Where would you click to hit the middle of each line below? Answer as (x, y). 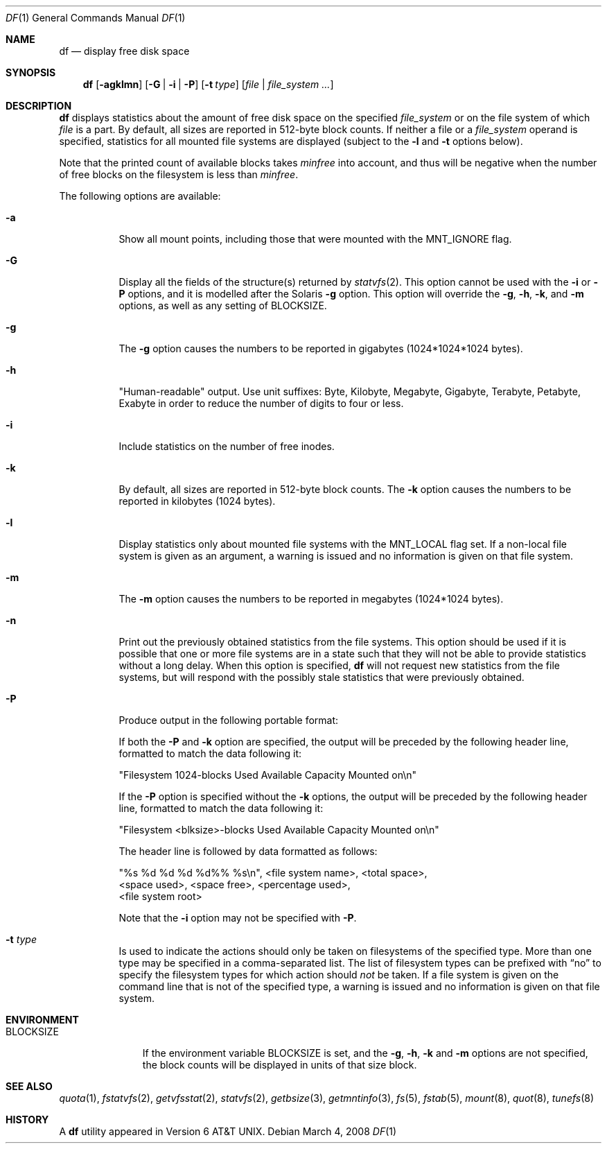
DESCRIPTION (39, 106)
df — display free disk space (124, 51)
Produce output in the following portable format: (229, 720)
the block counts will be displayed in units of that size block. (280, 1065)
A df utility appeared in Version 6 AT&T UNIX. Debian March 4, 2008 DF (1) (228, 1131)
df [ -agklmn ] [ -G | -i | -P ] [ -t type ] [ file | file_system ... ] (208, 84)
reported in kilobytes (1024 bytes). (197, 501)
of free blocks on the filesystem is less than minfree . (179, 174)
